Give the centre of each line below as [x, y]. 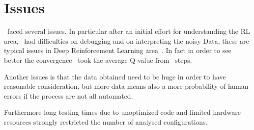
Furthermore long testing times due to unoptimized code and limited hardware [123, 112]
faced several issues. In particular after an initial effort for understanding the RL [128, 31]
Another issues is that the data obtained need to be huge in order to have [115, 76]
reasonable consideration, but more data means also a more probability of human [126, 86]
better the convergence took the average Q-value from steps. [98, 60]
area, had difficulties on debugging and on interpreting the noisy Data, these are [127, 40]
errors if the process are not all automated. [69, 95]
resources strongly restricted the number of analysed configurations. [106, 121]
